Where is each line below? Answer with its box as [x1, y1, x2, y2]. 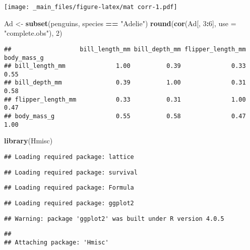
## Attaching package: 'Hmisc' [4, 238, 109, 246]
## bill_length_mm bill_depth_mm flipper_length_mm [4, 45, 246, 53]
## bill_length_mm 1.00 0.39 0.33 [4, 62, 246, 70]
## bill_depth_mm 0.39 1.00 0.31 [4, 79, 246, 87]
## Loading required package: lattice [4, 153, 134, 160]
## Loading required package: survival [4, 169, 138, 176]
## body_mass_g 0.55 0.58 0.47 [4, 113, 246, 120]
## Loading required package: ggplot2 [4, 199, 134, 207]
